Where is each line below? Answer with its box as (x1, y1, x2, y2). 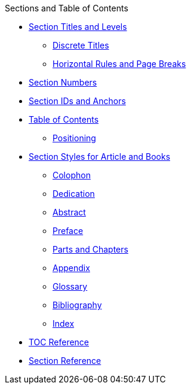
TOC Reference (29, 337, 90, 347)
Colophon (53, 170, 91, 180)
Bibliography (53, 300, 102, 310)
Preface (53, 226, 84, 236)
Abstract (53, 207, 86, 217)
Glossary (53, 281, 88, 291)
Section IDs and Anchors (29, 96, 126, 106)
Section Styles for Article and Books (29, 151, 171, 162)
